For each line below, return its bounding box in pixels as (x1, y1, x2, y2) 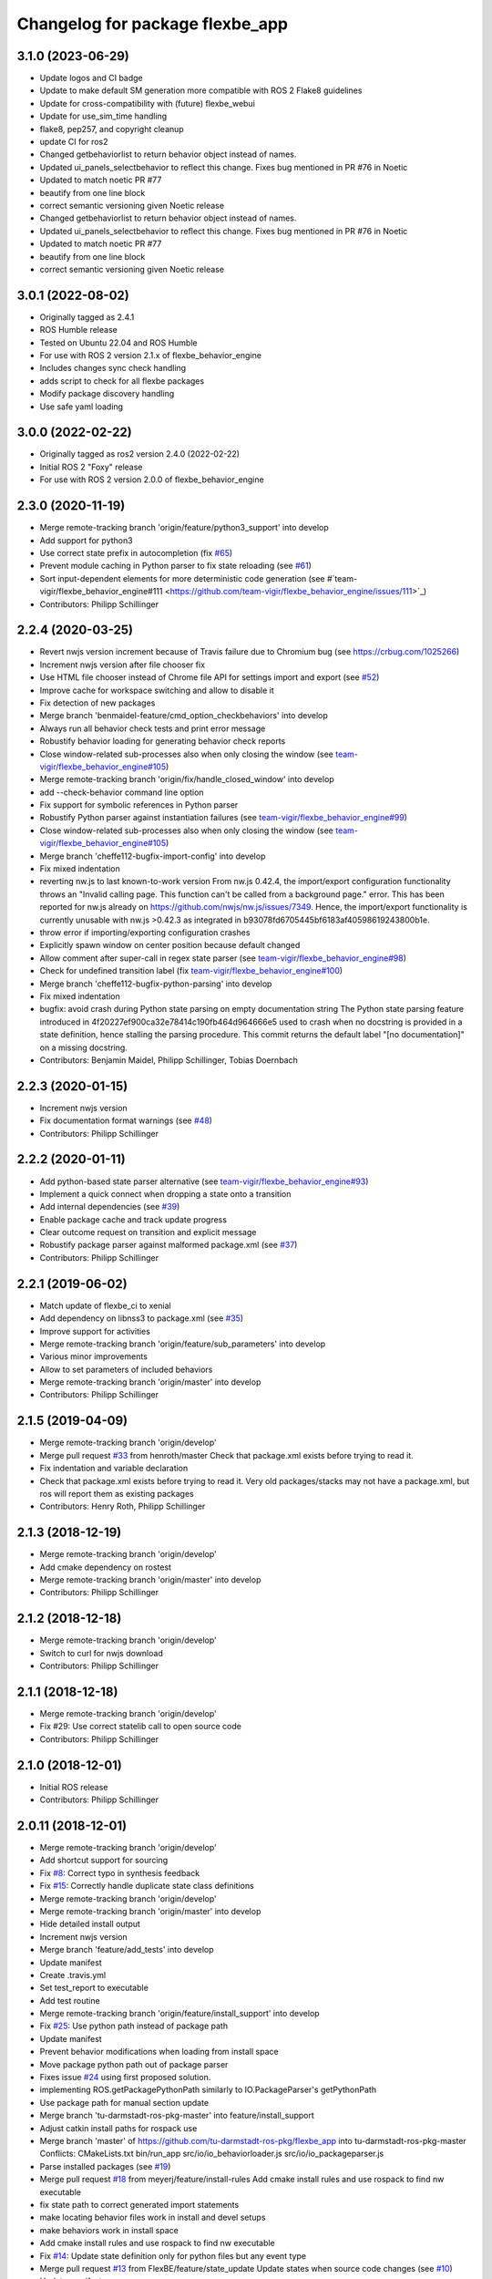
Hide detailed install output (39, 1919, 141, 1930)
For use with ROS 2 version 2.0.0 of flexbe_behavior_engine (39, 474, 264, 485)
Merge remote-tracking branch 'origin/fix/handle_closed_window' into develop (39, 774, 334, 785)
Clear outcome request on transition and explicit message (39, 1227, 257, 1238)
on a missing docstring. (39, 1042, 128, 1053)
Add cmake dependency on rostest (39, 1562, 172, 1573)
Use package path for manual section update (39, 2097, 210, 2108)
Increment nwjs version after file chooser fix (39, 659, 205, 670)
